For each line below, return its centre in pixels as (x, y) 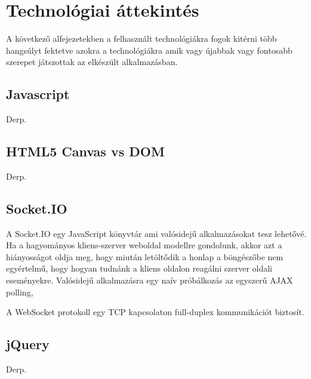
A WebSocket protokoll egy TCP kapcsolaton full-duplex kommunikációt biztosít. (155, 312)
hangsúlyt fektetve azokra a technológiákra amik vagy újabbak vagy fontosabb (149, 50)
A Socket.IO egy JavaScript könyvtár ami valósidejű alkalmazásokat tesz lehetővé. (156, 233)
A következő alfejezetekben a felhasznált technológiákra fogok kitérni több (141, 38)
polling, (20, 292)
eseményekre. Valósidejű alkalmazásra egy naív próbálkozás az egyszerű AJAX (150, 280)
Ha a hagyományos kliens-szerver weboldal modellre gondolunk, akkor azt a (144, 245)
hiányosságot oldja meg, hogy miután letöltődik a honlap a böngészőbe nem (145, 256)
